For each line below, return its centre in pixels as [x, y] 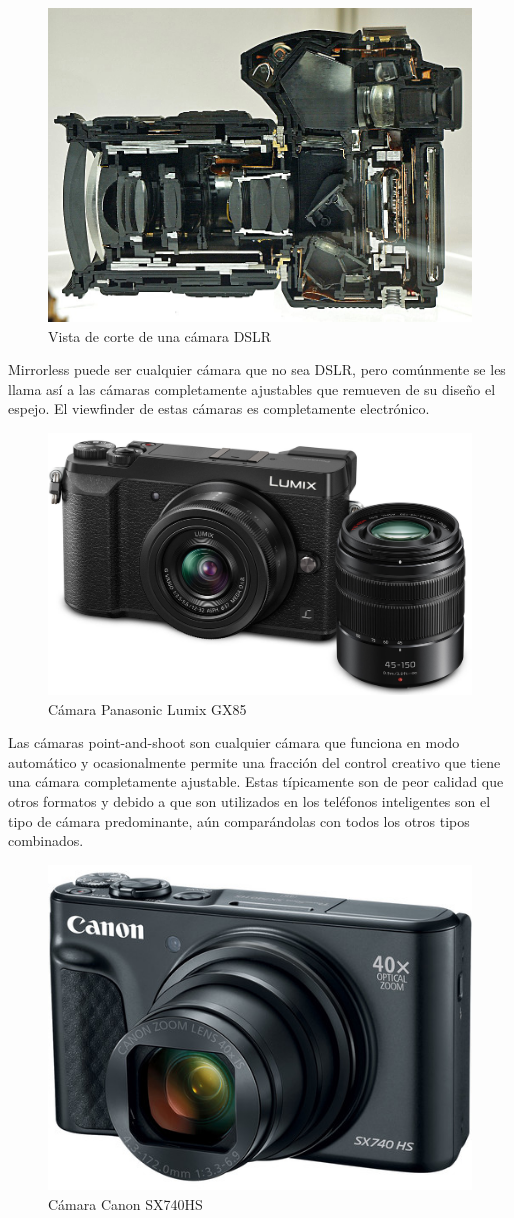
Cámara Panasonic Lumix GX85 [147, 708]
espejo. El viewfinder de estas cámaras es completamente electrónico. [219, 408]
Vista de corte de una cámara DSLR [160, 335]
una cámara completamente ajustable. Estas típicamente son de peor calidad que [256, 781]
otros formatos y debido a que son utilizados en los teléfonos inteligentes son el [249, 801]
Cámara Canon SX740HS [125, 1204]
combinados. [46, 840]
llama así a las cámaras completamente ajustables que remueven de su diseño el [252, 388]
